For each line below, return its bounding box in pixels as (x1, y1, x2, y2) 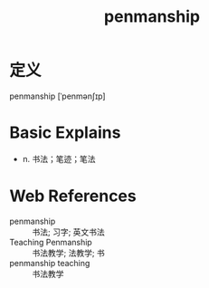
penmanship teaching (9, 257, 90, 268)
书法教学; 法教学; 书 (32, 247, 106, 258)
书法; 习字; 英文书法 (32, 226, 106, 237)
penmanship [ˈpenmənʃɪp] (9, 91, 106, 101)
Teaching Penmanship (9, 236, 92, 247)
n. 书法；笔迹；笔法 (22, 153, 97, 164)
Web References (9, 186, 138, 206)
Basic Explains (9, 122, 121, 143)
